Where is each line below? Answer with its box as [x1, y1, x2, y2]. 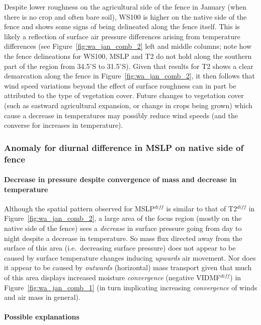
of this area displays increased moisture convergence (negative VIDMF [4, 272, 221, 283]
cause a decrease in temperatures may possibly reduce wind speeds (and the [4, 110, 238, 120]
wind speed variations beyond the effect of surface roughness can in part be [4, 80, 236, 91]
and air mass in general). [4, 292, 80, 302]
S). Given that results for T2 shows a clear [122, 60, 253, 71]
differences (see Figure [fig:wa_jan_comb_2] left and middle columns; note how [4, 41, 252, 51]
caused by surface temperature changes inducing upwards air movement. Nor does [4, 252, 256, 263]
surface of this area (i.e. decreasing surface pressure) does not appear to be [4, 242, 236, 253]
